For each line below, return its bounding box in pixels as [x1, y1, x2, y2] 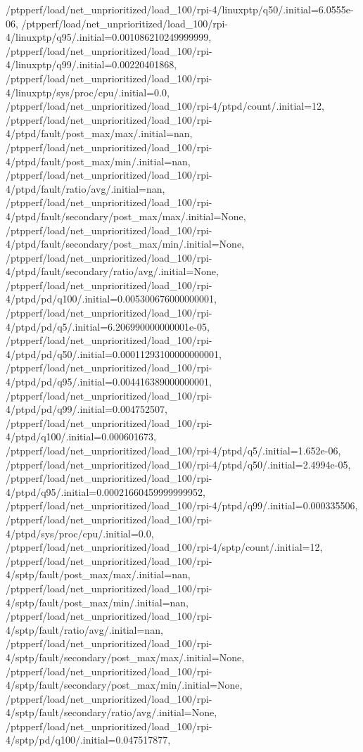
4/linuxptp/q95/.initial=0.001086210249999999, [6, 30, 212, 44]
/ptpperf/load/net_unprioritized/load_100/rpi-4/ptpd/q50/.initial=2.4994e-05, [6, 457, 351, 471]
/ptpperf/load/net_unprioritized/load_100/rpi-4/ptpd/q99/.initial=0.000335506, [6, 498, 358, 513]
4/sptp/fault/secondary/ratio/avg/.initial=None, [6, 705, 217, 720]
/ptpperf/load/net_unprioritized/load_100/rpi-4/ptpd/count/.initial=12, [6, 98, 324, 113]
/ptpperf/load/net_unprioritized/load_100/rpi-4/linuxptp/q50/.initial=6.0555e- [6, 2, 354, 16]
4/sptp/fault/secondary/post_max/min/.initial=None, [6, 677, 243, 692]
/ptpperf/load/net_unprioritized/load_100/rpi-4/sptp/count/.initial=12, [6, 540, 323, 554]
